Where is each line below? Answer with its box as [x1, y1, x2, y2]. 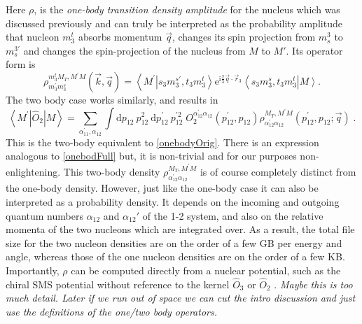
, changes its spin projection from [172, 29, 316, 44]
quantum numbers [6, 208, 83, 223]
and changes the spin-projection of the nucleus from [23, 43, 246, 57]
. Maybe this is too [274, 276, 353, 291]
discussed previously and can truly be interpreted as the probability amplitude [6, 15, 342, 30]
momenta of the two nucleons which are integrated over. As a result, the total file [6, 222, 355, 237]
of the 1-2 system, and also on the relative [142, 208, 323, 223]
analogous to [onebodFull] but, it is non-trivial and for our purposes [6, 148, 297, 163]
